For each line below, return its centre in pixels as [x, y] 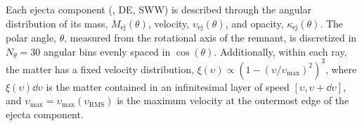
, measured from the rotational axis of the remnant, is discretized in [211, 38]
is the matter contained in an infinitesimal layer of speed [168, 86]
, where [341, 69]
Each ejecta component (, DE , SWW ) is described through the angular [159, 9]
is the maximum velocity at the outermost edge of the [233, 100]
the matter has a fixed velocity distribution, [100, 69]
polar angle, [31, 38]
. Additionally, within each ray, [280, 51]
